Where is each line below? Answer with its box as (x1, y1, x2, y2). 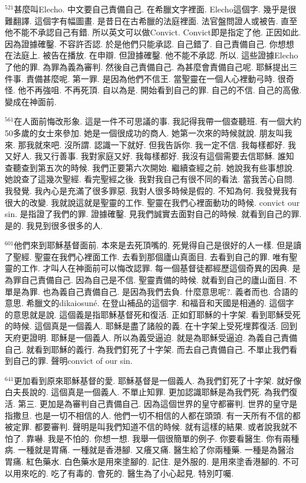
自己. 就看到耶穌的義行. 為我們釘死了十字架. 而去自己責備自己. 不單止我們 (5, 343, 289, 355)
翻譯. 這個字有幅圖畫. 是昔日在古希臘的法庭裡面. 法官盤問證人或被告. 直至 (12, 14, 298, 27)
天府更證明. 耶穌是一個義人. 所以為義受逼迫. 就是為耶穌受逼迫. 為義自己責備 (5, 331, 298, 344)
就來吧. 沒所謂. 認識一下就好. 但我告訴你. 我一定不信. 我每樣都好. (34, 138, 285, 150)
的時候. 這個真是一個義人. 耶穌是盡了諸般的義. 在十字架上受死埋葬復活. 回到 (5, 320, 298, 332)
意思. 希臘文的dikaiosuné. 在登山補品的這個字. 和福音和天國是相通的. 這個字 (5, 297, 294, 309)
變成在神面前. (5, 95, 57, 107)
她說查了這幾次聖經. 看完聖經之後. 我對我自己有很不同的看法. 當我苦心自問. (5, 173, 295, 185)
